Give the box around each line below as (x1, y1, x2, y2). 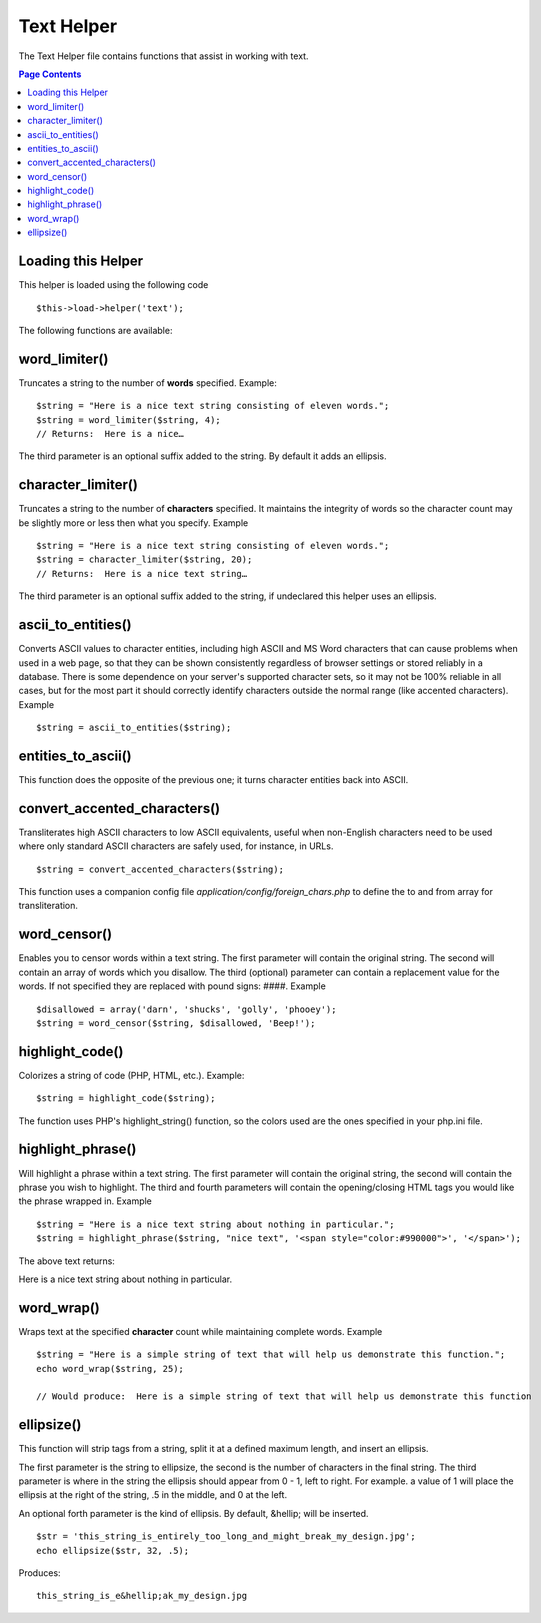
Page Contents (18, 68, 82, 80)
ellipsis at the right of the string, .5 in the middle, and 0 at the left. (18, 1489, 288, 1501)
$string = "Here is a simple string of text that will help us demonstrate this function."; (36, 1349, 506, 1360)
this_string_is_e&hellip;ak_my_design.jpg (36, 1590, 248, 1602)
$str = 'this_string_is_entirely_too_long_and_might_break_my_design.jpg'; (36, 1531, 416, 1542)
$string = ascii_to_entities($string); (36, 722, 232, 734)
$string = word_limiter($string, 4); (36, 414, 222, 425)
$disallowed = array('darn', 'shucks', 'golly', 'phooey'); (36, 1003, 337, 1015)
